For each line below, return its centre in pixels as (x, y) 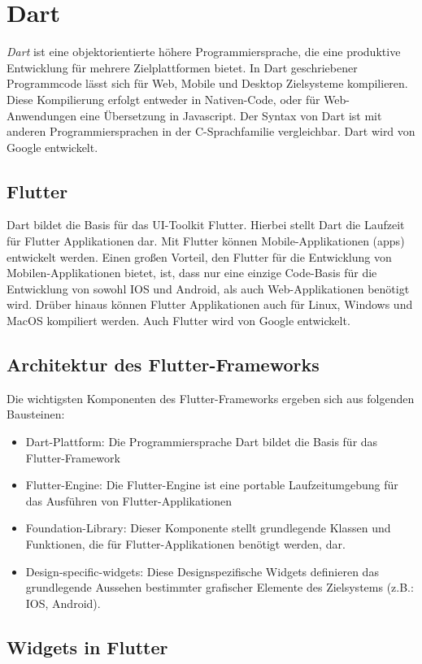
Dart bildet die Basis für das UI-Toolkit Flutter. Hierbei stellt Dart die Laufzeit (206, 225)
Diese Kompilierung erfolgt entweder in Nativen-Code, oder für (163, 99)
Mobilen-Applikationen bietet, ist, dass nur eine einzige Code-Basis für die (192, 273)
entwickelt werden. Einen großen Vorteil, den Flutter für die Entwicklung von (199, 256)
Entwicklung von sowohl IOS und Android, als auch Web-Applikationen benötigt (208, 288)
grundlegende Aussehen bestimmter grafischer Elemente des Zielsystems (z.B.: (220, 587)
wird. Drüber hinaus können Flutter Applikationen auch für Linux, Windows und (210, 304)
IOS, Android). (63, 603)
